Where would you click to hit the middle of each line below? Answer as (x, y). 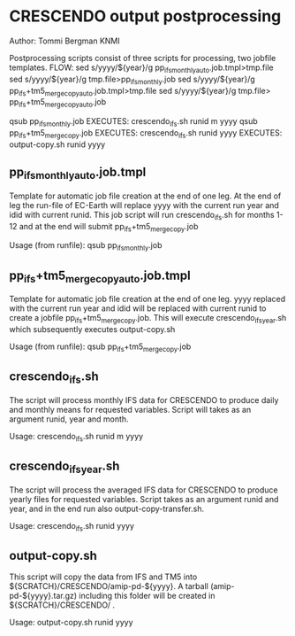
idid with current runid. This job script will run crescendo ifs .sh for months (142, 216)
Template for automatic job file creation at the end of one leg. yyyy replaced (147, 299)
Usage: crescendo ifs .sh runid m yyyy (76, 437)
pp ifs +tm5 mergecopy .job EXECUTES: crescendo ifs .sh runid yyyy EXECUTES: (146, 133)
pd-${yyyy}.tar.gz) (43, 596)
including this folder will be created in (147, 596)
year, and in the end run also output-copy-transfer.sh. (107, 508)
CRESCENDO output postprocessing (145, 16)
